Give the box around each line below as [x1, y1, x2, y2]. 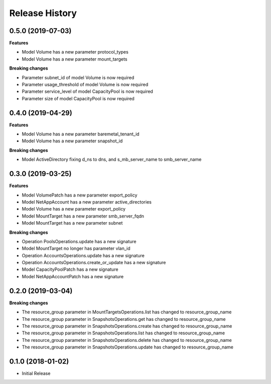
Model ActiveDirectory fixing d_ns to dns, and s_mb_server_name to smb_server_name [22, 156, 202, 162]
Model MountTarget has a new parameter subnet [22, 220, 123, 226]
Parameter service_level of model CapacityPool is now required [22, 88, 153, 95]
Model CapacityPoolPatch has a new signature [22, 266, 118, 273]
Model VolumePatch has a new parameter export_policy [22, 192, 138, 198]
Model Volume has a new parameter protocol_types [22, 49, 129, 55]
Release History [9, 8, 77, 19]
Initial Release [22, 370, 51, 376]
